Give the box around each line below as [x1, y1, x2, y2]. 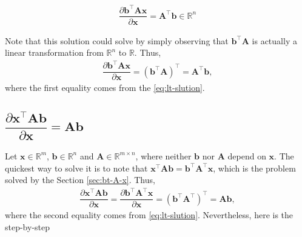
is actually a [252, 34, 297, 47]
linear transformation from [5, 46, 104, 59]
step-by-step [5, 220, 50, 233]
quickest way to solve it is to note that [5, 161, 148, 174]
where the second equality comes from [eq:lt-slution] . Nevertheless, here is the [5, 209, 294, 221]
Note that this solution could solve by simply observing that [5, 34, 229, 47]
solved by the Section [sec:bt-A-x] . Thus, [5, 173, 155, 186]
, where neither [135, 149, 192, 162]
